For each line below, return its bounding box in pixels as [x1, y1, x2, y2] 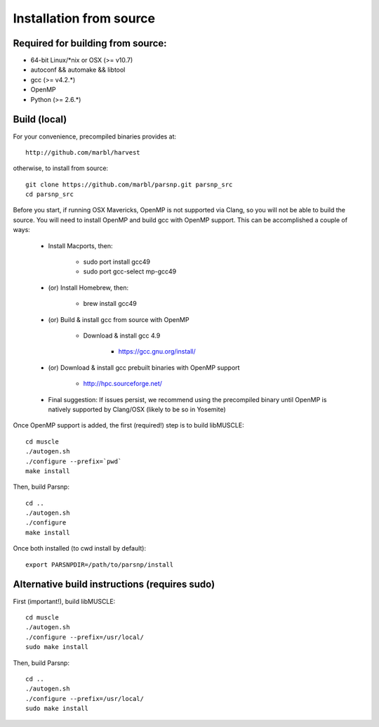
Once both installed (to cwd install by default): [13, 544, 147, 553]
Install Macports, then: [48, 241, 113, 250]
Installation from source [13, 11, 156, 26]
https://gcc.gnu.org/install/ [118, 347, 196, 356]
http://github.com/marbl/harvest [25, 148, 140, 156]
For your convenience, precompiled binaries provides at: [13, 132, 177, 141]
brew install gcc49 [83, 300, 137, 308]
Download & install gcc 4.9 [83, 331, 161, 340]
